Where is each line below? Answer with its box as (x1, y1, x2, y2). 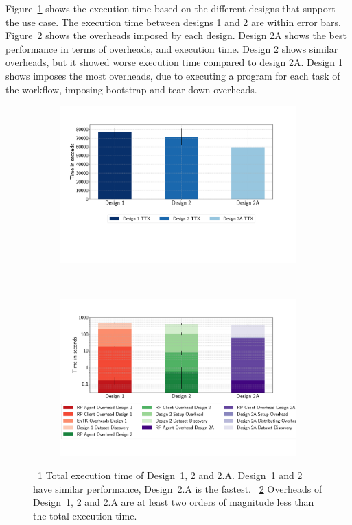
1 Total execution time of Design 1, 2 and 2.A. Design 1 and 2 (38, 468, 303, 482)
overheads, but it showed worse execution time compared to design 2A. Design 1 (5, 55, 343, 69)
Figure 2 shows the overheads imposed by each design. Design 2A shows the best (5, 28, 347, 43)
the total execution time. (33, 508, 137, 522)
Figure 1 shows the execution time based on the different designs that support (5, 1, 336, 15)
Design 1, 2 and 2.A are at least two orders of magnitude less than (33, 495, 314, 509)
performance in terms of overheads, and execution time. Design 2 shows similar (5, 41, 338, 56)
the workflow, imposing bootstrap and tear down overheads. (5, 82, 257, 96)
